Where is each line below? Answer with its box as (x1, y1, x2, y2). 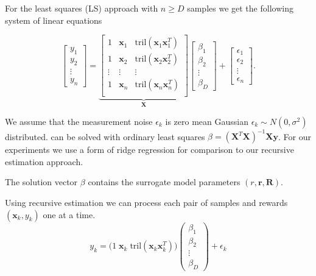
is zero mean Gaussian (165, 115, 248, 127)
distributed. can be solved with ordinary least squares (5, 130, 205, 143)
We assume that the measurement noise (5, 115, 153, 127)
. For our (278, 130, 311, 143)
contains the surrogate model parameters (88, 175, 241, 188)
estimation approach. (5, 155, 83, 168)
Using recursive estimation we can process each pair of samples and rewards (5, 196, 288, 209)
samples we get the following (187, 2, 293, 14)
